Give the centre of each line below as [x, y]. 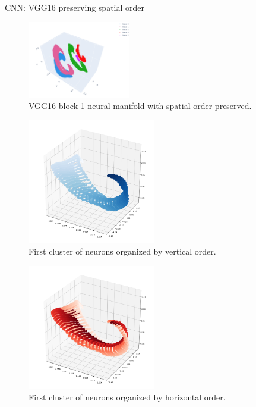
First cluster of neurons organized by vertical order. [122, 251]
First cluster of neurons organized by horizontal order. [127, 397]
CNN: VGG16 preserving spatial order [75, 7]
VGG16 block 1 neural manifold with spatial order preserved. [140, 106]
